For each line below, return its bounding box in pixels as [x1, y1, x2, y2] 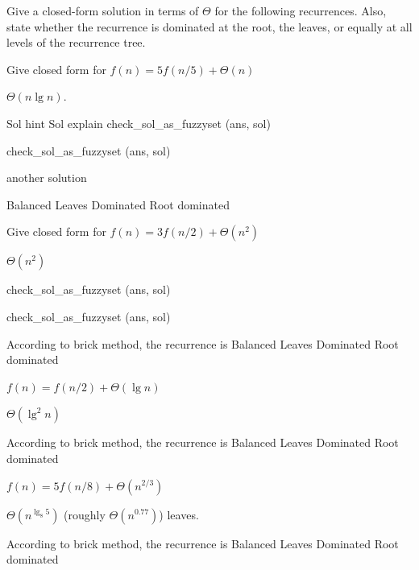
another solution [6, 169, 87, 186]
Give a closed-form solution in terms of [6, 2, 199, 19]
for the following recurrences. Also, [214, 2, 387, 19]
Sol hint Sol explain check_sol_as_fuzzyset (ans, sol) [6, 114, 271, 131]
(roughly [64, 506, 106, 522]
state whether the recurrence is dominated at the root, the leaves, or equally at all [6, 18, 413, 35]
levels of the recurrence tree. [6, 34, 146, 51]
